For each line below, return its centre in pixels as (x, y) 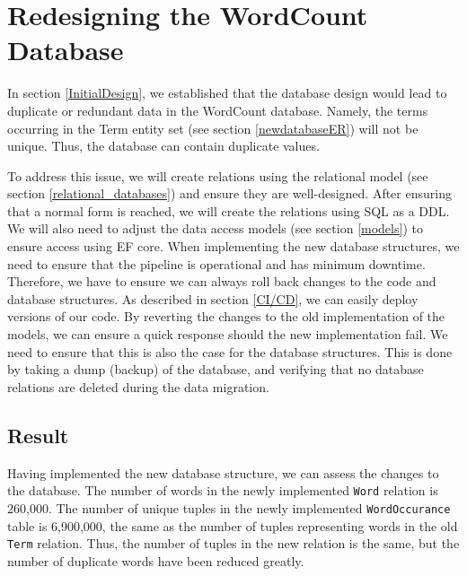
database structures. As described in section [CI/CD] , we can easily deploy (213, 298)
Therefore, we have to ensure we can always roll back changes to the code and (222, 281)
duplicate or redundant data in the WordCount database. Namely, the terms (218, 110)
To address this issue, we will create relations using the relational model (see (218, 175)
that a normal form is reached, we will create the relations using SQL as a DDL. (229, 210)
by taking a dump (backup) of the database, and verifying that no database (216, 369)
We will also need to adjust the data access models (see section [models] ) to (215, 228)
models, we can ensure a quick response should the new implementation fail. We (228, 334)
